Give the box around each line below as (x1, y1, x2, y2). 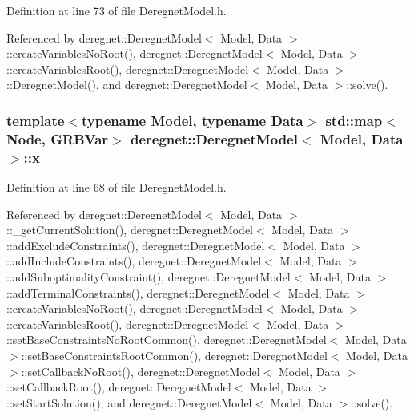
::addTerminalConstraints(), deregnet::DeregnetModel (6, 284, 270, 301)
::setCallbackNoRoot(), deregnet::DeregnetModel (21, 362, 260, 379)
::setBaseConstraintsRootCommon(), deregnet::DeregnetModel (21, 346, 328, 363)
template (6, 110, 65, 130)
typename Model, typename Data (81, 110, 303, 130)
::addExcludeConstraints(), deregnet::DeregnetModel (6, 237, 265, 253)
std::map (325, 110, 383, 130)
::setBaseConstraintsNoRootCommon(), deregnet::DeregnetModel (6, 331, 327, 348)
